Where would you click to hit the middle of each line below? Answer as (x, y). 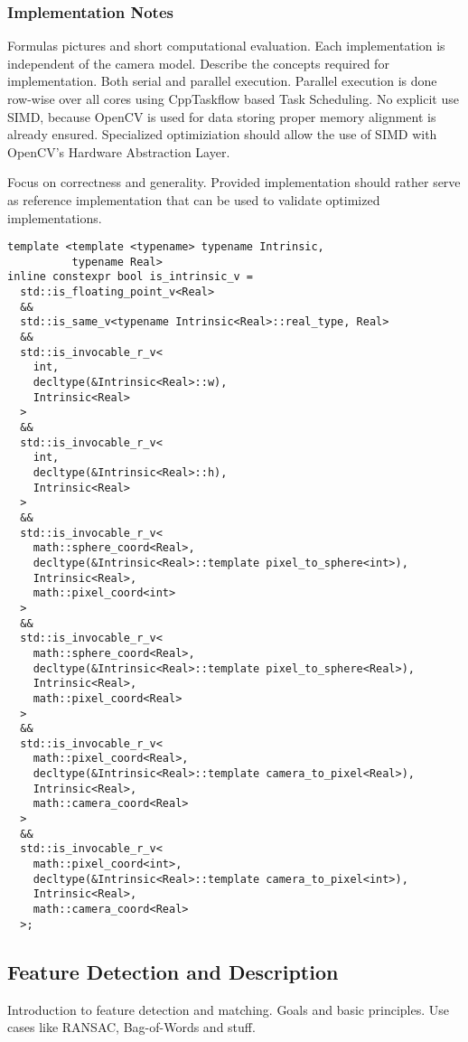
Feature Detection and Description (173, 971)
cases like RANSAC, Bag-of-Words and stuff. (131, 1027)
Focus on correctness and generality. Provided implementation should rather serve (234, 182)
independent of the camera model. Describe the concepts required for (198, 63)
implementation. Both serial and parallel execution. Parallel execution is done (222, 81)
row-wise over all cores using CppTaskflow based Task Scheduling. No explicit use (233, 99)
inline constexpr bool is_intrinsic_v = (131, 277)
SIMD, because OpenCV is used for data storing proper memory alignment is (222, 116)
